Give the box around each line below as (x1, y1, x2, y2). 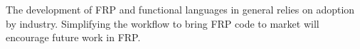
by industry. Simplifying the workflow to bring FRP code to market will (6, 16, 319, 31)
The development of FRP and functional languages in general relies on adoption (6, 2, 355, 16)
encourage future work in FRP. (6, 30, 141, 45)
